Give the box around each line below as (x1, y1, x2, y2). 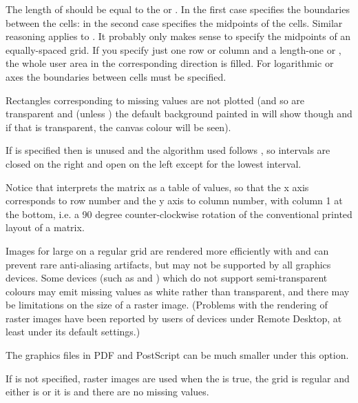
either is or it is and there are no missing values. (6, 384, 209, 399)
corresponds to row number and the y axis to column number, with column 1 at (6, 193, 343, 208)
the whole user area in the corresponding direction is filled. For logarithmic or (6, 56, 334, 70)
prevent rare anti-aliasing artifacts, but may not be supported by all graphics (6, 257, 331, 271)
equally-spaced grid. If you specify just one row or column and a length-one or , (6, 42, 341, 57)
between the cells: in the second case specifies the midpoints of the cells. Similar (6, 15, 343, 30)
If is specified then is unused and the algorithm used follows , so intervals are (6, 143, 330, 157)
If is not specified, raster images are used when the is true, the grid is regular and (6, 371, 350, 385)
